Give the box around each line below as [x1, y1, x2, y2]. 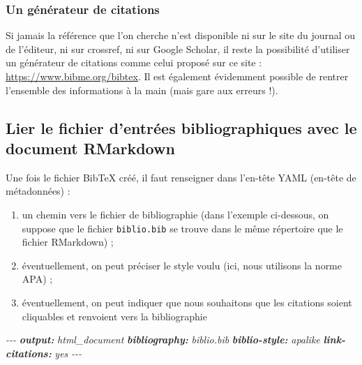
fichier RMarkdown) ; [22, 234, 114, 249]
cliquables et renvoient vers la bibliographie [22, 308, 207, 323]
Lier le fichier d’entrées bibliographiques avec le [6, 117, 357, 138]
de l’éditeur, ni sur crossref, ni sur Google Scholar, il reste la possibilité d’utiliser [6, 41, 350, 56]
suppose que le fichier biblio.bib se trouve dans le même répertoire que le [22, 221, 343, 235]
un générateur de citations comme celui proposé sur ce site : [6, 55, 262, 70]
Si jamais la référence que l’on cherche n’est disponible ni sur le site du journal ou [6, 28, 356, 43]
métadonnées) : [6, 184, 70, 198]
